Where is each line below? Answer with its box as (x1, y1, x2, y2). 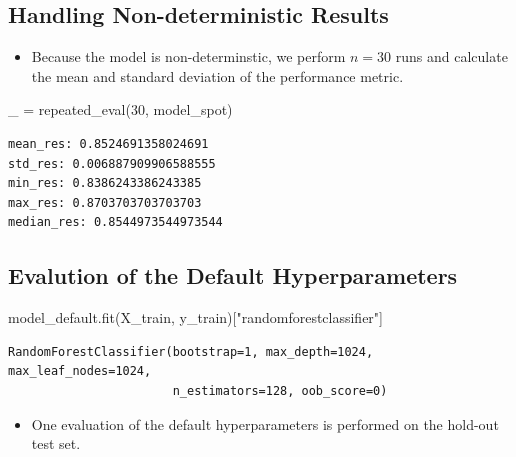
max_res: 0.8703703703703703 (8, 195, 202, 210)
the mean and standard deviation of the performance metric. (31, 65, 404, 86)
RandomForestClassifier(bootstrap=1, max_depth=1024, (8, 344, 374, 359)
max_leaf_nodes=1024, (8, 364, 152, 379)
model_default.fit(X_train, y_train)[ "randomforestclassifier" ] (8, 307, 384, 328)
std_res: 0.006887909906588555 (8, 156, 216, 171)
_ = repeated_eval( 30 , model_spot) (8, 99, 233, 120)
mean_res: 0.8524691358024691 (8, 136, 209, 151)
